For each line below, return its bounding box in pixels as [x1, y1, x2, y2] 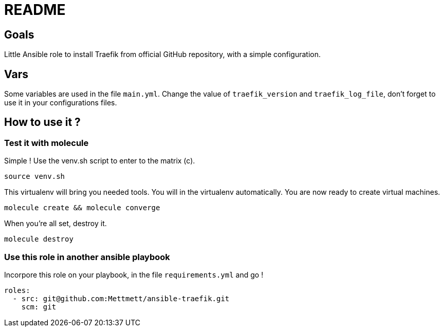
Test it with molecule [4, 137, 89, 148]
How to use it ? [4, 116, 81, 129]
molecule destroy [4, 235, 73, 244]
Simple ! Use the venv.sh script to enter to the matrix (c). [4, 156, 195, 165]
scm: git [21, 302, 57, 311]
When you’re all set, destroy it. [4, 219, 107, 228]
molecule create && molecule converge [4, 204, 160, 212]
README [4, 1, 66, 19]
